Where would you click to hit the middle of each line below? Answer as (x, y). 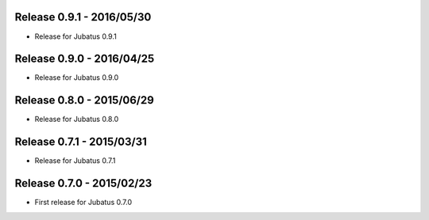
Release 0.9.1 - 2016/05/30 (83, 17)
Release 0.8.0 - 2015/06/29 (84, 100)
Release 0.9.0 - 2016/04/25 (85, 59)
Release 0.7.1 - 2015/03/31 (81, 142)
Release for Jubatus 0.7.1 (75, 161)
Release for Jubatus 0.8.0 (77, 119)
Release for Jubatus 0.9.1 (75, 36)
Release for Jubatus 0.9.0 (77, 78)
